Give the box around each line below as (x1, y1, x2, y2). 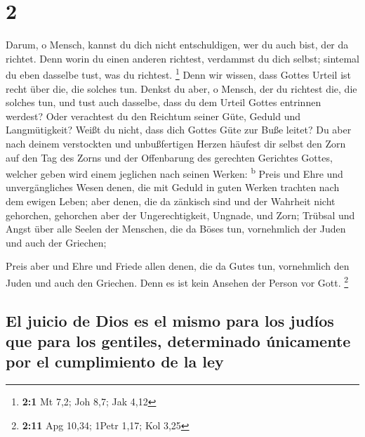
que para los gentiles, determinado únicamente (6, 330, 351, 351)
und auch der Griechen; (6, 235, 107, 249)
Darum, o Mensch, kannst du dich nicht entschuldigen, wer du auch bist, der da (6, 37, 349, 52)
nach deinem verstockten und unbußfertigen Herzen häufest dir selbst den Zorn (6, 136, 346, 150)
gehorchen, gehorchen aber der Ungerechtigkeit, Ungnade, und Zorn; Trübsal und (6, 207, 355, 222)
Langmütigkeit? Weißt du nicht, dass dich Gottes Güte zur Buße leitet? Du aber (6, 122, 352, 137)
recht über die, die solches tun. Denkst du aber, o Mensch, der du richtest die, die (6, 81, 357, 96)
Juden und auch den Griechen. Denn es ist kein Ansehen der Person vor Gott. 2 (6, 273, 349, 289)
